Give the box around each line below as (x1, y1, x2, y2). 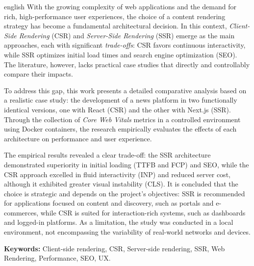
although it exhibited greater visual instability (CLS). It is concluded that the (4, 179, 238, 189)
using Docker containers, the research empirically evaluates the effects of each (4, 124, 237, 134)
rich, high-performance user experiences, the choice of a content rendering (4, 11, 226, 21)
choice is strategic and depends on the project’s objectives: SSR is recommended (4, 188, 245, 198)
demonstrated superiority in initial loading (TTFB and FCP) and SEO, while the (4, 159, 249, 169)
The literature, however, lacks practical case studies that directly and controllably (4, 59, 250, 69)
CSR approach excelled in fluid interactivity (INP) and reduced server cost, (4, 169, 230, 179)
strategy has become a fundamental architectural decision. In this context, (4, 21, 227, 31)
